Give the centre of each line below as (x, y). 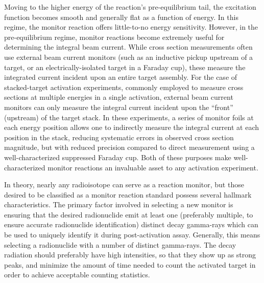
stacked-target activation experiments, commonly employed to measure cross (124, 87)
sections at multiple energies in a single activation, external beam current (119, 97)
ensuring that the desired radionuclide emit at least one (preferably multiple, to (129, 214)
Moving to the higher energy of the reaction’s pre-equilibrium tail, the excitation (130, 7)
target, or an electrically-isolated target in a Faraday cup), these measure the (125, 67)
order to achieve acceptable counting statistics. (77, 275)
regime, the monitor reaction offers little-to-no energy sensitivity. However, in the (131, 27)
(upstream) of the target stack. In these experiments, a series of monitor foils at (129, 117)
